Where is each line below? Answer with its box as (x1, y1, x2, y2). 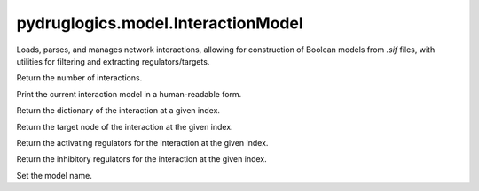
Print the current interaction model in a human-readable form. (16, 88, 242, 99)
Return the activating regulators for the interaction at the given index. (16, 137, 269, 148)
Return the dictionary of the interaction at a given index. (16, 105, 221, 116)
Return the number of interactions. (16, 73, 143, 83)
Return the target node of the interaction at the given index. (16, 121, 234, 132)
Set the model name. (16, 170, 92, 180)
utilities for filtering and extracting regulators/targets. (16, 56, 210, 66)
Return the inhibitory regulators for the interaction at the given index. (16, 154, 268, 164)
